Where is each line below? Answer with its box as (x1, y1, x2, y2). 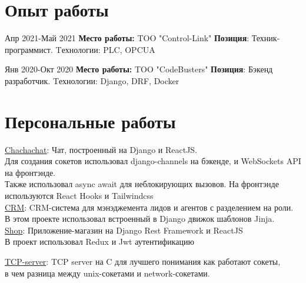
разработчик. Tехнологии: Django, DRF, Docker (5, 74, 179, 86)
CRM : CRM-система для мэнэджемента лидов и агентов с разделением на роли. (5, 201, 294, 213)
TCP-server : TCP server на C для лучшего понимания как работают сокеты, (5, 255, 281, 267)
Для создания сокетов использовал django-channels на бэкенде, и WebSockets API (5, 155, 301, 167)
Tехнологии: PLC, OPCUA (55, 43, 155, 55)
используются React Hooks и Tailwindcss (5, 189, 154, 201)
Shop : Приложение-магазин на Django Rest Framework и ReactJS (5, 224, 243, 236)
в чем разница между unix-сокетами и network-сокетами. (5, 267, 210, 279)
